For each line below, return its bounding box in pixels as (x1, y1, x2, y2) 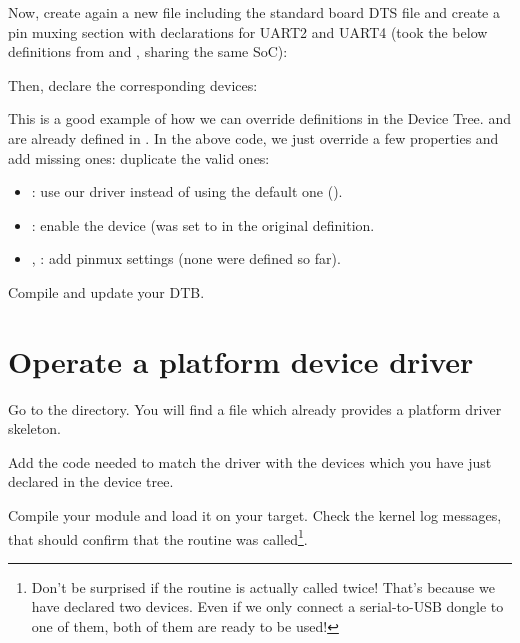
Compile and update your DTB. (8, 281, 205, 302)
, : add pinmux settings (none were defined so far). (31, 248, 341, 269)
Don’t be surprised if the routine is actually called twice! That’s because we (31, 576, 495, 597)
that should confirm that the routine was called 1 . (8, 525, 308, 549)
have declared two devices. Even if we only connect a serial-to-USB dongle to (31, 596, 504, 617)
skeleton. (8, 418, 61, 439)
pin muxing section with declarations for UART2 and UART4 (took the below (8, 21, 488, 42)
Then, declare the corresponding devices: (8, 74, 258, 95)
